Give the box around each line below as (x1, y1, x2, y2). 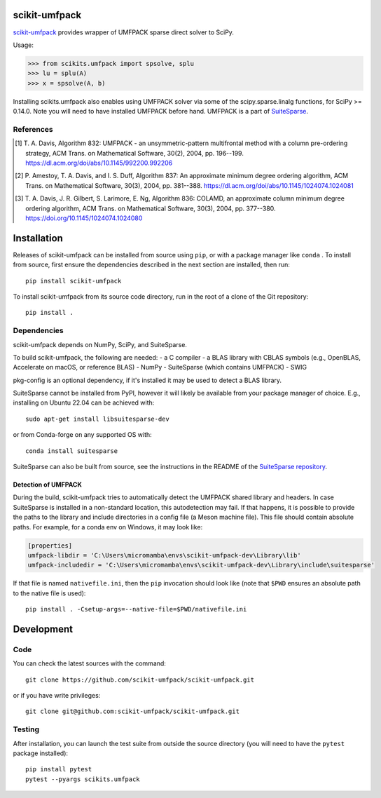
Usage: (13, 41, 34, 49)
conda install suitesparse (25, 447, 118, 455)
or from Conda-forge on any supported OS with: (13, 431, 152, 439)
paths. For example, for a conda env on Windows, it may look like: (13, 522, 203, 531)
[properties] (27, 541, 73, 550)
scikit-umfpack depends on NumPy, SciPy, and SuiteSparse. (13, 340, 187, 349)
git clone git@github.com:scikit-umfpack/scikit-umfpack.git (25, 708, 240, 715)
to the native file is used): (13, 589, 86, 597)
